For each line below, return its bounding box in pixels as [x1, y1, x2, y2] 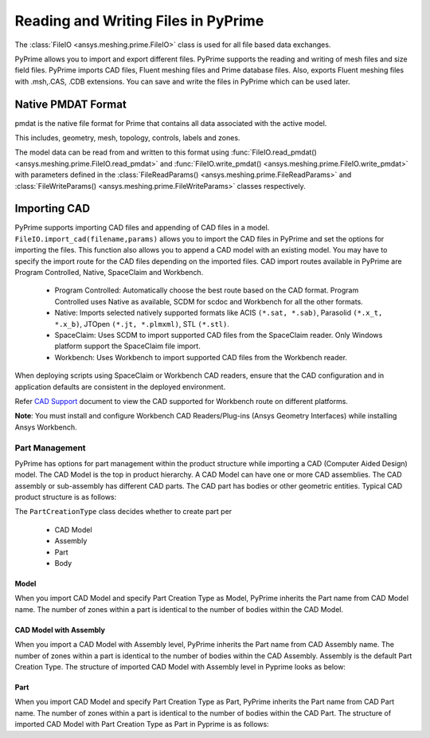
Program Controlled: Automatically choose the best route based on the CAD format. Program [54, 285, 359, 295]
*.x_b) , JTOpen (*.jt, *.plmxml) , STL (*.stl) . [54, 319, 230, 328]
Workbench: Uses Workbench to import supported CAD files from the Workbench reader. [54, 352, 348, 362]
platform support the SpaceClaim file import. [54, 341, 201, 351]
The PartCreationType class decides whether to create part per [14, 507, 233, 516]
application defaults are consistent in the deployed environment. [14, 382, 226, 391]
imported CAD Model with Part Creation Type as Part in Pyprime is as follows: [14, 720, 270, 729]
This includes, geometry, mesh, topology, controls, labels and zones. [14, 133, 240, 143]
